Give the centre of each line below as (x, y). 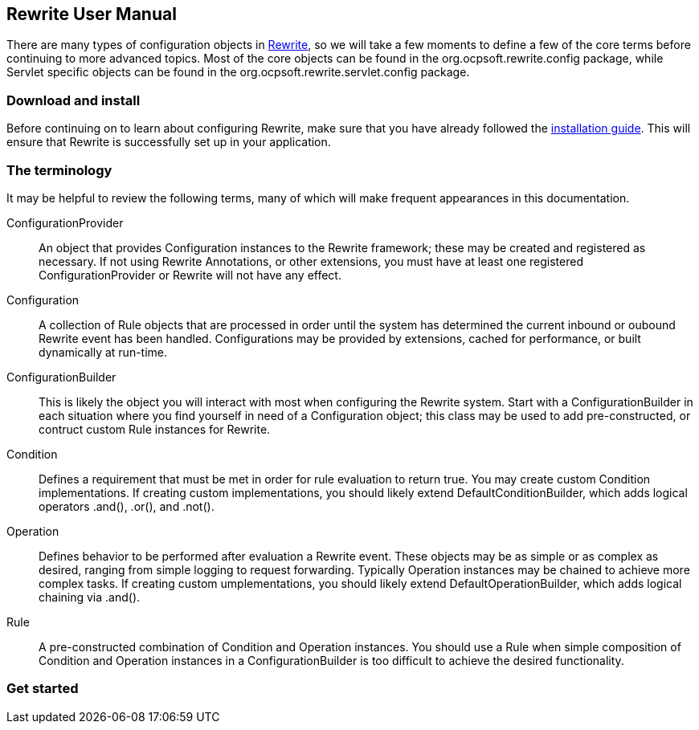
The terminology (59, 170)
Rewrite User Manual (92, 14)
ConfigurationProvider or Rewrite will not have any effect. (190, 275)
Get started (43, 689)
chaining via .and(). (90, 597)
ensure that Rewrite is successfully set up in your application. (169, 142)
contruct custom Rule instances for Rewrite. (155, 429)
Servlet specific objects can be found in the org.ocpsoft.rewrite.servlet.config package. (238, 72)
